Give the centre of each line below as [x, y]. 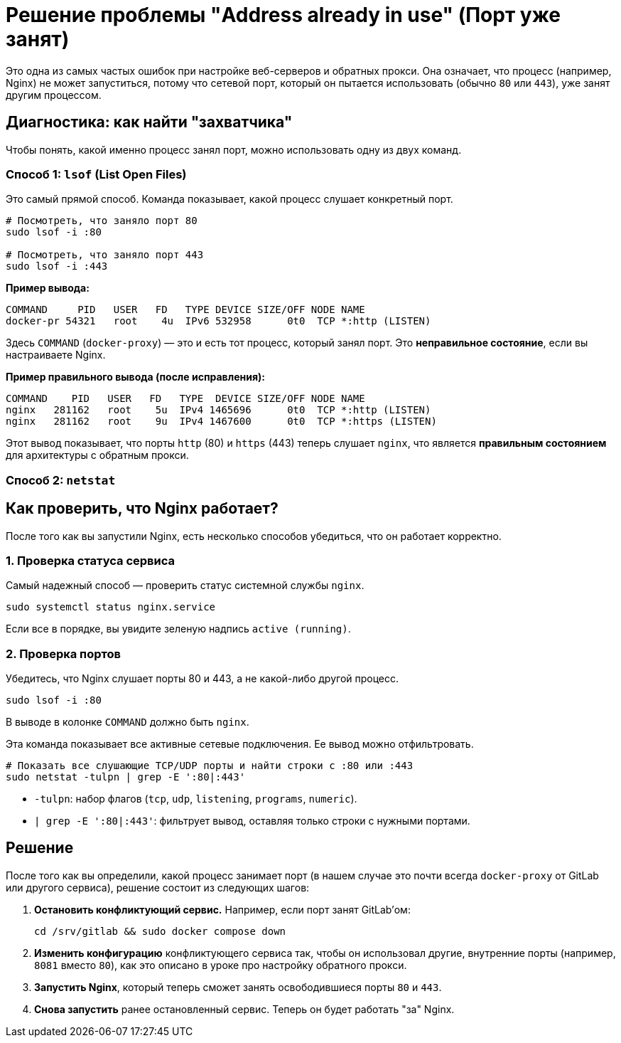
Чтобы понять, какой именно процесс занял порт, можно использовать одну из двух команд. [234, 149]
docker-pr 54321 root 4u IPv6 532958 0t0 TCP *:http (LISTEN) [218, 321]
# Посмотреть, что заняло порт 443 [105, 255]
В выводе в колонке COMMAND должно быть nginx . [128, 722]
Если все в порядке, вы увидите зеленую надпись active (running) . [178, 629]
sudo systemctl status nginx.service [111, 607]
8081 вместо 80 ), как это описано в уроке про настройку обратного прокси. [221, 965]
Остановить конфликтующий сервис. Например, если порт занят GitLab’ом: [222, 909]
